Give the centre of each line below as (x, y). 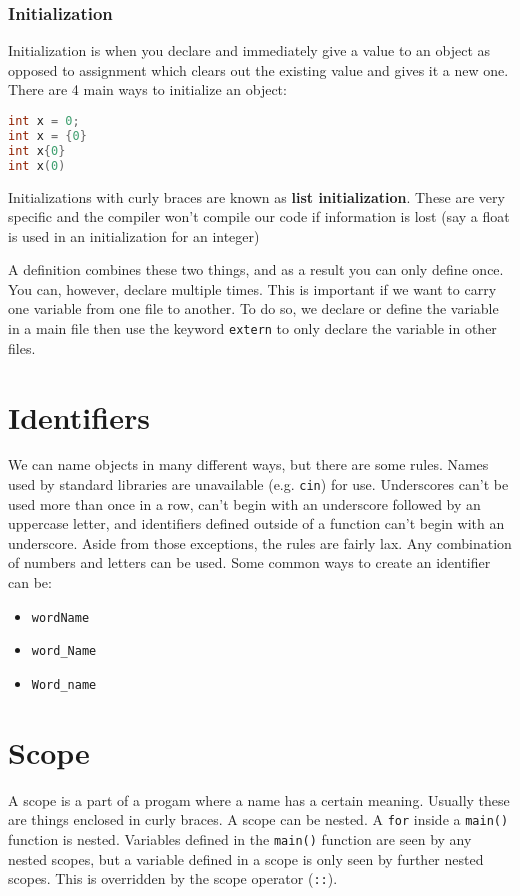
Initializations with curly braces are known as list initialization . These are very (256, 196)
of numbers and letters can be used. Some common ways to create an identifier (249, 562)
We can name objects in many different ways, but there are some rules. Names (248, 464)
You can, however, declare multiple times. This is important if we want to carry (252, 288)
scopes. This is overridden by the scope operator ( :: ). (173, 878)
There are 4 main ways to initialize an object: (147, 89)
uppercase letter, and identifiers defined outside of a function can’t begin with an (256, 523)
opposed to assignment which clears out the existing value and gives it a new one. (258, 69)
